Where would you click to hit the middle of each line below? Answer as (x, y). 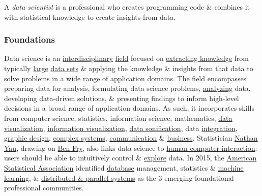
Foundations (30, 39)
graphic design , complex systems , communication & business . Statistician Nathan (131, 138)
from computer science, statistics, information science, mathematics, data (118, 118)
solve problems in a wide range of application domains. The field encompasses (125, 78)
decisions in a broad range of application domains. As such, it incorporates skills (129, 108)
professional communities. (44, 188)
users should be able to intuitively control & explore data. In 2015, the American (130, 158)
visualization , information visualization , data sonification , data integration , (121, 128)
